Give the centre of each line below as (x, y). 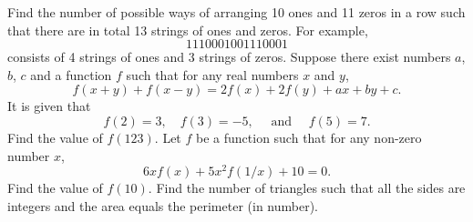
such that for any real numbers (212, 74)
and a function (71, 74)
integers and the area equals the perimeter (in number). (163, 205)
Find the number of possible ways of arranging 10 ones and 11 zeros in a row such (236, 12)
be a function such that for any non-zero (309, 137)
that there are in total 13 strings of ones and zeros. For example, (188, 30)
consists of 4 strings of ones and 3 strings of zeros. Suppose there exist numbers (229, 57)
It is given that (49, 106)
